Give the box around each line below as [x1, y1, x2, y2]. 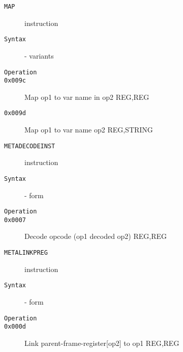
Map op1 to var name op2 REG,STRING [24, 124, 153, 135]
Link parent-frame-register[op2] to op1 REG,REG [24, 337, 179, 348]
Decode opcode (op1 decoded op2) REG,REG [24, 231, 167, 241]
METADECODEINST [4, 142, 55, 150]
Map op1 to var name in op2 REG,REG [24, 91, 149, 102]
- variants [24, 50, 54, 61]
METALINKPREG [4, 249, 48, 257]
